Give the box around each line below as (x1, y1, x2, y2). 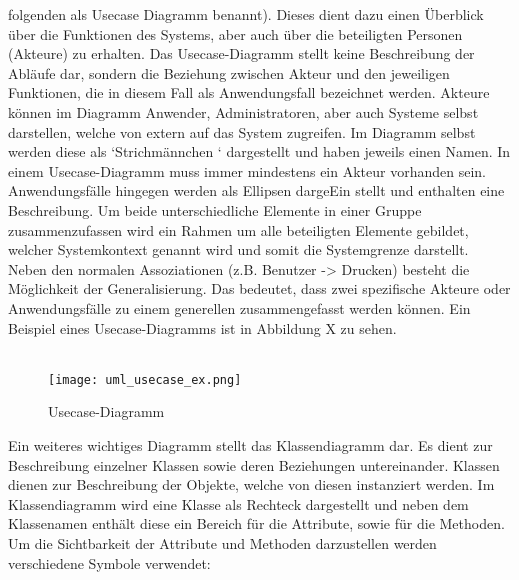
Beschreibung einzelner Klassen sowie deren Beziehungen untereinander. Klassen (8, 454, 500, 475)
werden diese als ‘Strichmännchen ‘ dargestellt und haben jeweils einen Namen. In (8, 141, 511, 162)
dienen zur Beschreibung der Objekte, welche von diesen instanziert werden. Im (8, 474, 495, 495)
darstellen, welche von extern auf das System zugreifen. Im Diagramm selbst (8, 121, 476, 142)
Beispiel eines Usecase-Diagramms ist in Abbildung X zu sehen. (8, 317, 397, 338)
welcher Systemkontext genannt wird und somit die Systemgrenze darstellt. (8, 239, 469, 260)
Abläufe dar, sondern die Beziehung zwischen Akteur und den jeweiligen (8, 62, 450, 83)
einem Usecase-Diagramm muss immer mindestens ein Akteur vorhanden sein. (8, 160, 486, 181)
